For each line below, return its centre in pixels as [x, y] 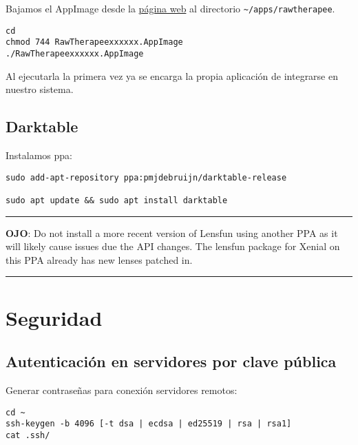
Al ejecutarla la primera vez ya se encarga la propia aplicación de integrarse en [172, 75]
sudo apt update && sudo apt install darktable [117, 200]
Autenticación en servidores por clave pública [171, 361]
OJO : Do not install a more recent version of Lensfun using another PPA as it [172, 232]
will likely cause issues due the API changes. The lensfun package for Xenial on [173, 246]
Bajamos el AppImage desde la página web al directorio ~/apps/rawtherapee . [170, 8]
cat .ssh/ [28, 435]
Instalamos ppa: [39, 155]
